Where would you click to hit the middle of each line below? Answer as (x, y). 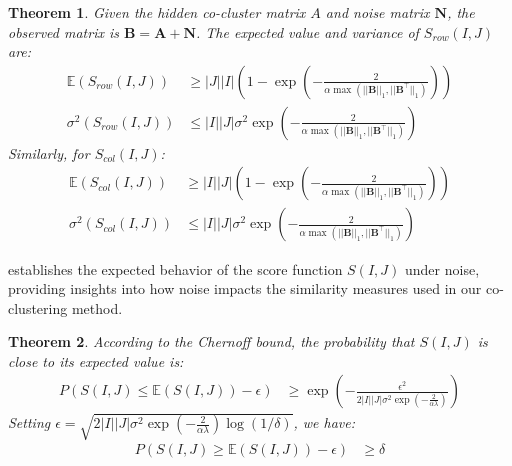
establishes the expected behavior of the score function (175, 268)
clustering (38, 307)
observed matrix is (63, 31)
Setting (29, 422)
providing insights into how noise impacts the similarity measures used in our (245, 288)
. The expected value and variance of (307, 31)
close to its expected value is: (96, 360)
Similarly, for (49, 152)
